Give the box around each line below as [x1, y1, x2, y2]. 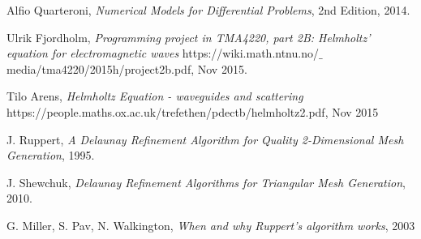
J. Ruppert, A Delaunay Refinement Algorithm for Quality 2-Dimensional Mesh [6, 130, 404, 147]
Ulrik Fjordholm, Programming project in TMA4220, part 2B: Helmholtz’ [6, 28, 371, 45]
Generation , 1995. [6, 147, 95, 164]
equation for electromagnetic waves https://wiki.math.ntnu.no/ [6, 45, 319, 62]
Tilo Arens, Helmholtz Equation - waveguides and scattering [6, 87, 303, 105]
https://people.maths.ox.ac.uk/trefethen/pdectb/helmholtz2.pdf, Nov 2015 [6, 103, 379, 120]
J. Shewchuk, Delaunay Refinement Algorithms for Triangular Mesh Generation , [6, 173, 406, 190]
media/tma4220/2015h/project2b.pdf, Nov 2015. [6, 60, 247, 77]
